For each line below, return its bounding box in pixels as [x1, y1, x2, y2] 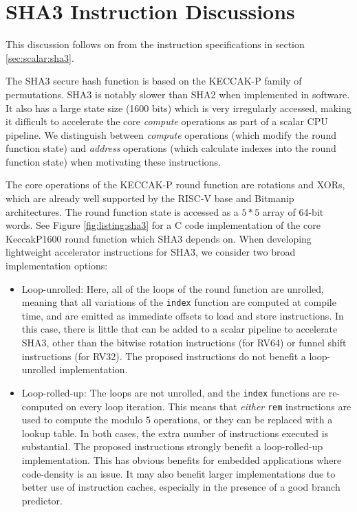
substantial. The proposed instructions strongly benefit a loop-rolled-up [21, 439, 323, 454]
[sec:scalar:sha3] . [6, 50, 74, 65]
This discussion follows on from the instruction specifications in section [6, 37, 305, 52]
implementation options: [6, 258, 108, 273]
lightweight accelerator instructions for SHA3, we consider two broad [6, 245, 296, 259]
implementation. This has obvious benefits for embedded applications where [21, 452, 342, 467]
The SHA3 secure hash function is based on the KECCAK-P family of [6, 74, 302, 88]
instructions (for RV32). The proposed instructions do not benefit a [21, 348, 306, 363]
